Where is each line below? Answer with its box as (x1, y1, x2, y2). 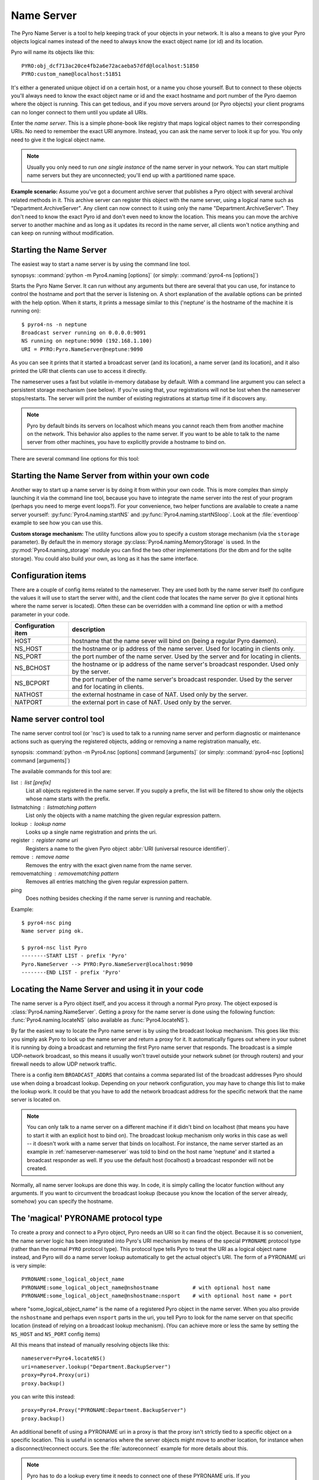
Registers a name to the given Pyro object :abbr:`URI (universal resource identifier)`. (25, 845, 230, 852)
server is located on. (11, 1096, 61, 1103)
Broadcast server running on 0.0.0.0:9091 (21, 329, 147, 336)
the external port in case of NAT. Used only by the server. (71, 699, 232, 707)
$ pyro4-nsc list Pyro (21, 944, 87, 951)
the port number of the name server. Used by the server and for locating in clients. (71, 652, 301, 661)
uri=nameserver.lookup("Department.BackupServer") (21, 1363, 171, 1370)
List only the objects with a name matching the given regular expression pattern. (25, 812, 222, 819)
